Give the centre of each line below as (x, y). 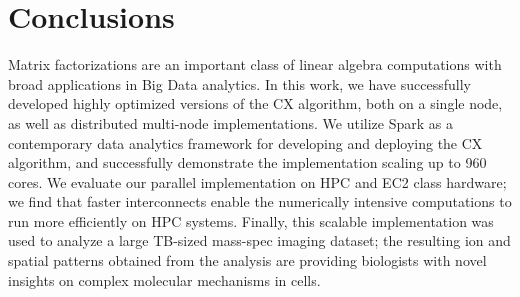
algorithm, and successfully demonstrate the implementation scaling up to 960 (247, 162)
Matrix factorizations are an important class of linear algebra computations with (255, 64)
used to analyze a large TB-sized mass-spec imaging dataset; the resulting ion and (259, 240)
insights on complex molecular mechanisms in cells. (164, 279)
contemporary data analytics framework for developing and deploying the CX (245, 142)
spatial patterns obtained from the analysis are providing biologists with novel (247, 260)
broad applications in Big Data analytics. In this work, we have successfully (239, 83)
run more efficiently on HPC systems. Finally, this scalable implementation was (251, 220)
